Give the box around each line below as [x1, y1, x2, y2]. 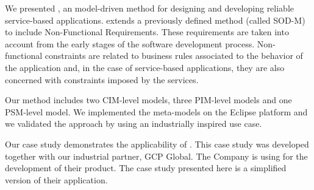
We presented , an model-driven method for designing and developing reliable [5, 2, 294, 14]
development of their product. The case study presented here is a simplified [5, 161, 287, 174]
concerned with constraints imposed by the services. [5, 73, 199, 86]
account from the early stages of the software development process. [5, 37, 255, 50]
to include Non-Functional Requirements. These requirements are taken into [5, 25, 289, 38]
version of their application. [5, 173, 108, 186]
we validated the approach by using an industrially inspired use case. [5, 117, 262, 130]
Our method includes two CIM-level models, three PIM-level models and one [5, 93, 292, 106]
